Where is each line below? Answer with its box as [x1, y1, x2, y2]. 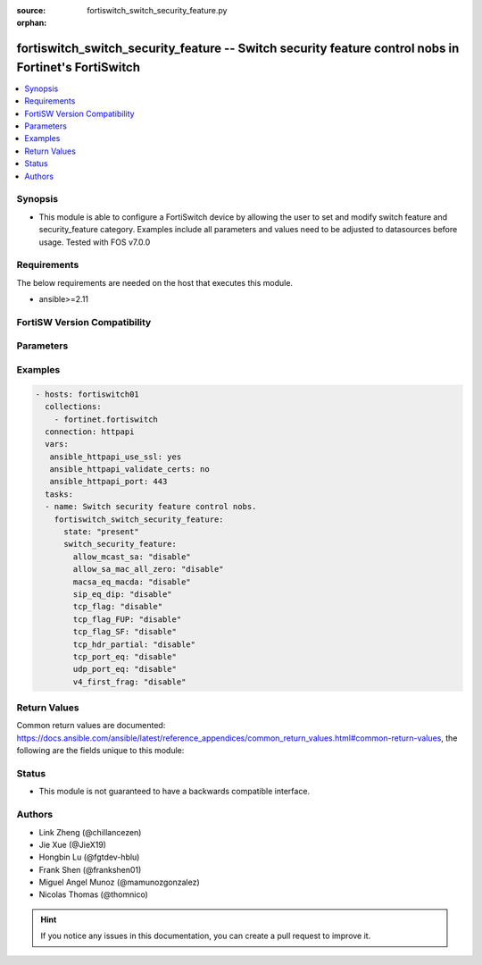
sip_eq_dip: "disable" [72, 590, 173, 599]
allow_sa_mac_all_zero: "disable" [72, 564, 224, 575]
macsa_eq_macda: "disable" [72, 576, 191, 587]
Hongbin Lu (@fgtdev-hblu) [38, 852, 140, 862]
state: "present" [63, 527, 140, 537]
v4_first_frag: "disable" [72, 676, 187, 687]
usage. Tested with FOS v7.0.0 [38, 237, 151, 248]
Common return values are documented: [16, 720, 166, 731]
